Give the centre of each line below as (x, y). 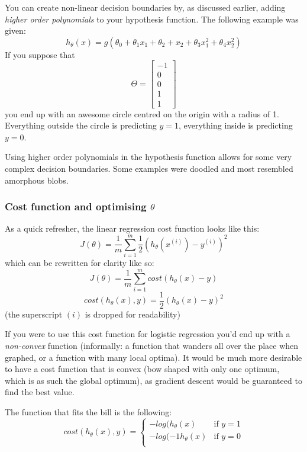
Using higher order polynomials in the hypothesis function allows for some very (148, 157)
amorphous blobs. (37, 180)
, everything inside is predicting (235, 125)
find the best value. (40, 392)
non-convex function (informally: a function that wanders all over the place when (152, 345)
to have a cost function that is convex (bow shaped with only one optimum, (142, 369)
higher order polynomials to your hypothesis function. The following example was (152, 19)
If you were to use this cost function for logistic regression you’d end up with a (148, 334)
